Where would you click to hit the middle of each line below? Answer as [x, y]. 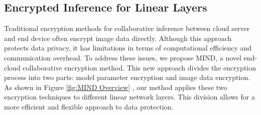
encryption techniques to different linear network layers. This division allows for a [129, 97]
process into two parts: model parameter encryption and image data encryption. [127, 77]
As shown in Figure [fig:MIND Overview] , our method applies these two [116, 87]
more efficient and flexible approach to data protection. [89, 106]
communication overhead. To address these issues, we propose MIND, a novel [123, 57]
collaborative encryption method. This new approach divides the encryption [140, 67]
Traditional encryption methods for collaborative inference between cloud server [127, 28]
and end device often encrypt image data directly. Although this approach [118, 38]
